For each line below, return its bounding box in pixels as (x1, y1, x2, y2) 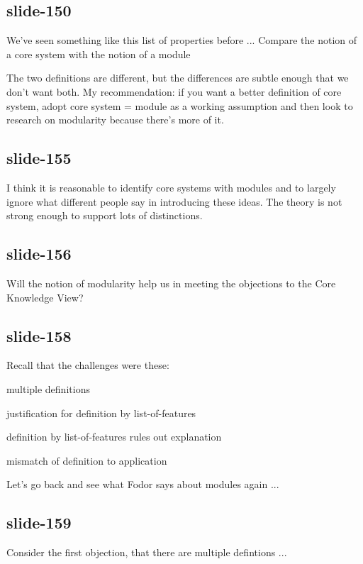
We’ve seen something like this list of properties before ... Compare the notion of (6, 33, 357, 48)
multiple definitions (6, 381, 90, 396)
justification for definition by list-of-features (6, 405, 196, 420)
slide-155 (6, 147, 72, 169)
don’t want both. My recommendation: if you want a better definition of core (6, 84, 342, 99)
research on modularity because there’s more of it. (6, 112, 224, 127)
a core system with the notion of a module (6, 46, 191, 61)
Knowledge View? (6, 289, 84, 304)
